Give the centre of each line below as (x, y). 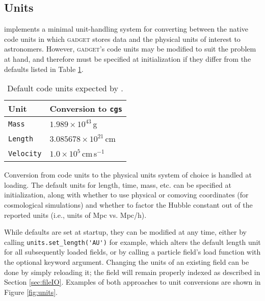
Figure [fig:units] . (31, 292)
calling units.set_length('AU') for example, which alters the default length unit (132, 242)
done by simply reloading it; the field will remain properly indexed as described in (132, 272)
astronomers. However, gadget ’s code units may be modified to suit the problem (130, 49)
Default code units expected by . (65, 88)
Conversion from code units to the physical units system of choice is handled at (128, 175)
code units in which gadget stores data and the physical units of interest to (122, 39)
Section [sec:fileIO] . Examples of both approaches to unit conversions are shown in (132, 282)
